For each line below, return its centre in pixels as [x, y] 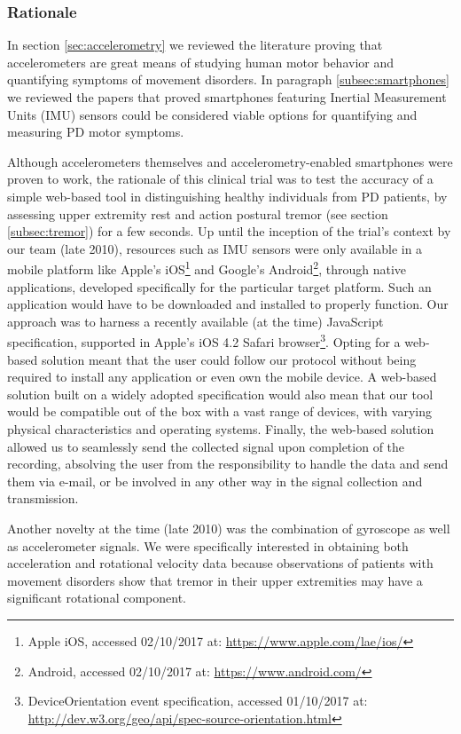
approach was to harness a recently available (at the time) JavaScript [195, 321]
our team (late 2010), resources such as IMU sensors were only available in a [215, 248]
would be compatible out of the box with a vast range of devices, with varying [219, 411]
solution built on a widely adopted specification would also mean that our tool [220, 394]
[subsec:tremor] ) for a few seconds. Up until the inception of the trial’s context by [229, 231]
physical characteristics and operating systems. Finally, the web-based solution [221, 429]
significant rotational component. [97, 598]
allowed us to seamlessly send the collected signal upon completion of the [206, 446]
